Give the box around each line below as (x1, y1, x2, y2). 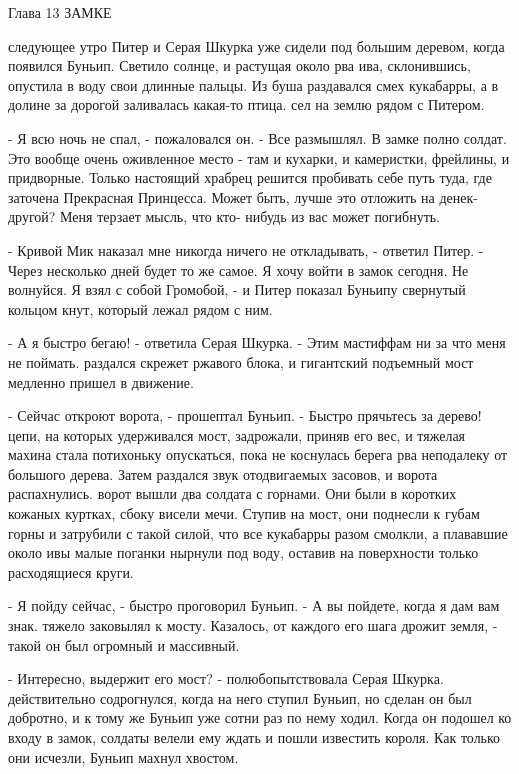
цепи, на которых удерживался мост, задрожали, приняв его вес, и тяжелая (8, 424, 466, 445)
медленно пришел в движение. (8, 371, 194, 392)
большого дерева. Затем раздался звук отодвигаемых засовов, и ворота (8, 463, 438, 484)
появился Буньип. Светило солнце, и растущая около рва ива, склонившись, (8, 55, 471, 76)
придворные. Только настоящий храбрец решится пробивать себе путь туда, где (8, 167, 492, 188)
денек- (439, 186, 478, 207)
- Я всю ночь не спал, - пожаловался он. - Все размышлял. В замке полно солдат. (8, 127, 507, 148)
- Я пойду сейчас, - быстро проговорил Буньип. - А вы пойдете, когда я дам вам (8, 595, 500, 616)
